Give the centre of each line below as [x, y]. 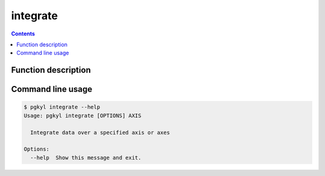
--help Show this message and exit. [86, 157]
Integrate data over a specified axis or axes [100, 132]
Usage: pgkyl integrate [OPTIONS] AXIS [82, 115]
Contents [23, 34]
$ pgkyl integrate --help [62, 107]
